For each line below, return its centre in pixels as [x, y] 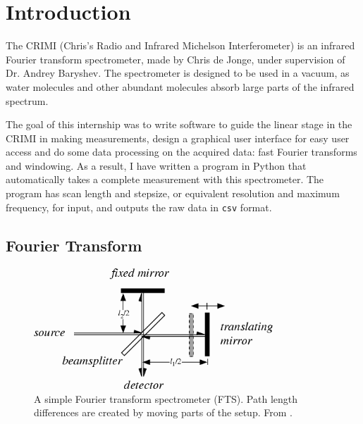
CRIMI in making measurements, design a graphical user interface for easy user [178, 138]
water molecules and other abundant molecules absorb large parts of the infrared [180, 86]
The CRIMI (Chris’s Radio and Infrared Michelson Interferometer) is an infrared [180, 45]
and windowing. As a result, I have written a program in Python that [156, 165]
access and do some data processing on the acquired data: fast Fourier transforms [181, 152]
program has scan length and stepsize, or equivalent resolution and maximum [173, 193]
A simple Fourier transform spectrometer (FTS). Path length [166, 398]
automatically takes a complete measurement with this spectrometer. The [165, 179]
